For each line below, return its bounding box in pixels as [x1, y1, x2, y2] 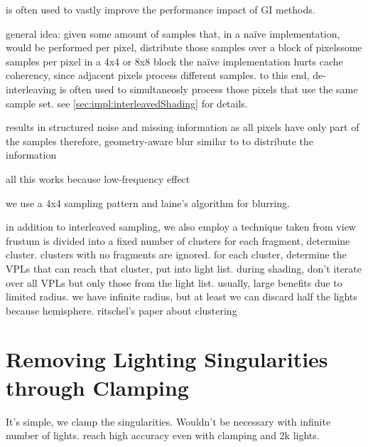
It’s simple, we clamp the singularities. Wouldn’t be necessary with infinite [6, 414, 331, 428]
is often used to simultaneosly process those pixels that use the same [59, 81, 358, 96]
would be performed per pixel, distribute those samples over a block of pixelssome [6, 40, 362, 55]
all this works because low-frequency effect [6, 171, 190, 186]
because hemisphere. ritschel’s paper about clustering [6, 303, 237, 317]
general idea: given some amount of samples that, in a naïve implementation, [6, 26, 340, 41]
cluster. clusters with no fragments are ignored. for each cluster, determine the [6, 247, 347, 262]
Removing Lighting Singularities [6, 345, 328, 374]
